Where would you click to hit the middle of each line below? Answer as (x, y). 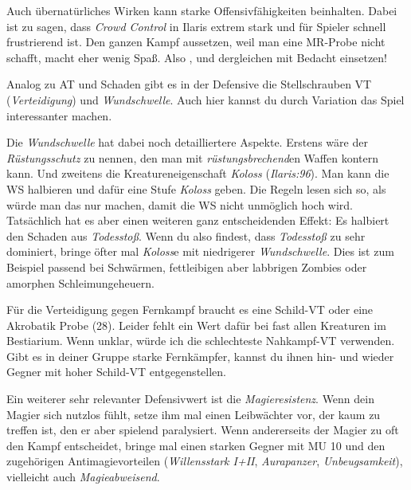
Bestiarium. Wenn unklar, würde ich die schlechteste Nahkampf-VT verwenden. (201, 341)
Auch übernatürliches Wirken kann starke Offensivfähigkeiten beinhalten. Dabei (202, 10)
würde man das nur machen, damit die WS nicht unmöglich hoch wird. (180, 204)
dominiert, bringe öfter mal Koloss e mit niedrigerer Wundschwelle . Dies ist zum (200, 251)
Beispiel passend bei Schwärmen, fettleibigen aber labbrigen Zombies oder (187, 267)
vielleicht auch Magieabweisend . (83, 477)
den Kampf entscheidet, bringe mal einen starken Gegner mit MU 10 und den (196, 445)
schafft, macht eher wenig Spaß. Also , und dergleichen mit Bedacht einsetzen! (197, 57)
